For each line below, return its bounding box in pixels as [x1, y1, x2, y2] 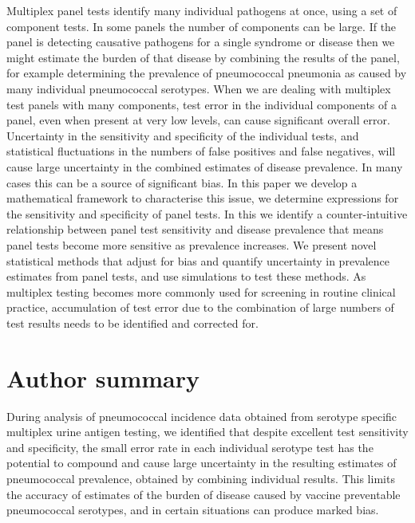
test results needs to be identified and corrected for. [6, 314, 259, 331]
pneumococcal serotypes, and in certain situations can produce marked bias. [6, 501, 379, 518]
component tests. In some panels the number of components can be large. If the [6, 18, 397, 34]
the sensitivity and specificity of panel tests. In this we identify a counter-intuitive [6, 205, 408, 222]
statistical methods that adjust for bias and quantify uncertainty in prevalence [6, 252, 390, 269]
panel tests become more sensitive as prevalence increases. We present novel [6, 236, 377, 253]
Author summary [6, 361, 200, 394]
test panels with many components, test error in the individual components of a [6, 96, 397, 112]
